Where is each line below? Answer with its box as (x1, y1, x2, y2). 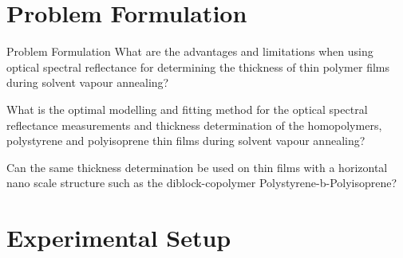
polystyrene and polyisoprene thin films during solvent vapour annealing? (6, 132, 365, 149)
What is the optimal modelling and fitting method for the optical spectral (6, 100, 368, 117)
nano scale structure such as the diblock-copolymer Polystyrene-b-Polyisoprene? (6, 174, 397, 191)
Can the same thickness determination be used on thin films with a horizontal (6, 158, 388, 175)
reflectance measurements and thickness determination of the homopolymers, (6, 116, 382, 133)
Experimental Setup (6, 221, 231, 254)
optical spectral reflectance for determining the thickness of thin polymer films (6, 58, 390, 75)
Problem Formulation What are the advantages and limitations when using (6, 43, 373, 60)
